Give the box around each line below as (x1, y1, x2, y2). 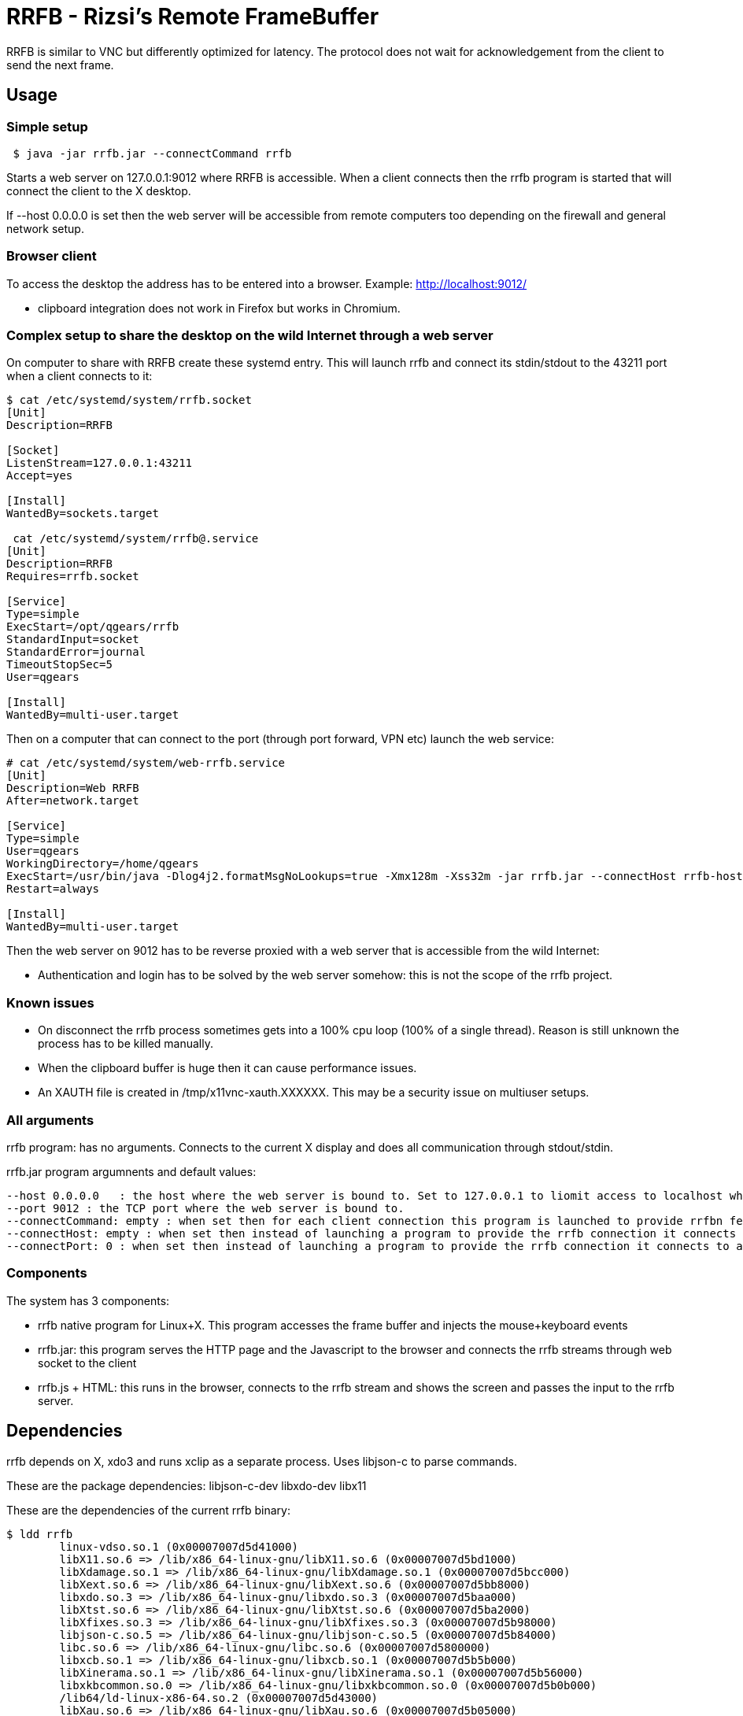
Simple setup (6, 118, 88, 135)
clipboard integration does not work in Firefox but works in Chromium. (38, 301, 401, 315)
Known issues (6, 994, 94, 1011)
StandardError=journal (6, 645, 146, 659)
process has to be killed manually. (38, 1037, 213, 1051)
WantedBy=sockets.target (6, 507, 159, 520)
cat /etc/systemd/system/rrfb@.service (13, 532, 259, 545)
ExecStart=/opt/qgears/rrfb (6, 620, 179, 634)
